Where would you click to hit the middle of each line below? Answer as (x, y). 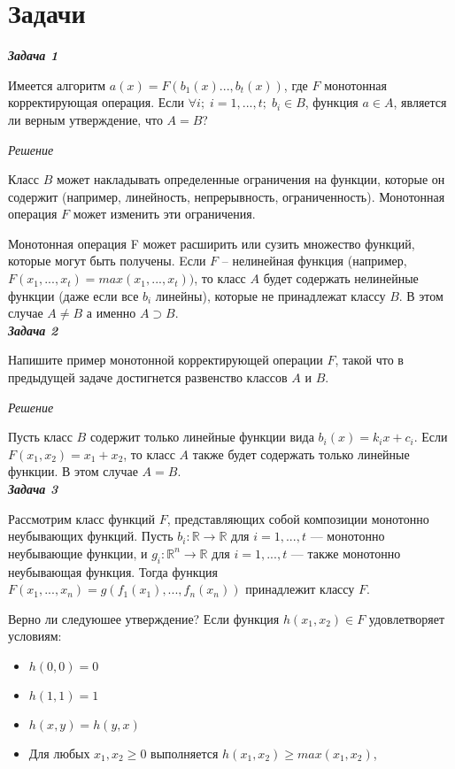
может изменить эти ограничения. (164, 214)
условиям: (35, 636)
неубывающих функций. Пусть (91, 536)
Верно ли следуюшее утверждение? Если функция (144, 618)
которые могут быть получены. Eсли (107, 261)
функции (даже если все (73, 295)
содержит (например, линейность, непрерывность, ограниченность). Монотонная (227, 196)
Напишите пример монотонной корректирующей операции (166, 360)
